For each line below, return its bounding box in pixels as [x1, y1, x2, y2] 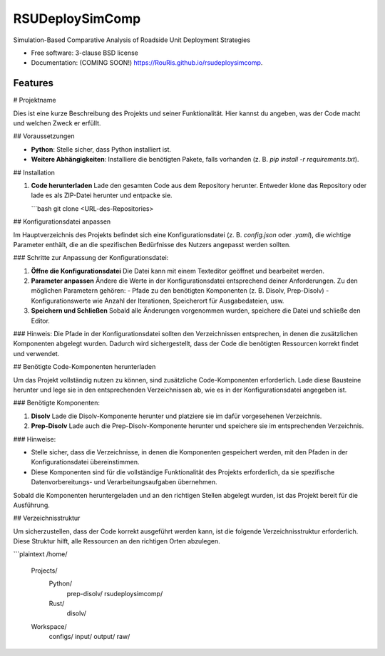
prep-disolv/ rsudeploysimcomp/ [66, 589, 163, 598]
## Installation [13, 168, 55, 177]
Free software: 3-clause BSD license [31, 48, 138, 57]
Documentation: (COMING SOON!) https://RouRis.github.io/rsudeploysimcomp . [31, 58, 263, 67]
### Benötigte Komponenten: [13, 399, 100, 407]
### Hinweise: [13, 434, 56, 443]
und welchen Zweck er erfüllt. [13, 119, 101, 127]
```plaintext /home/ [13, 550, 68, 558]
